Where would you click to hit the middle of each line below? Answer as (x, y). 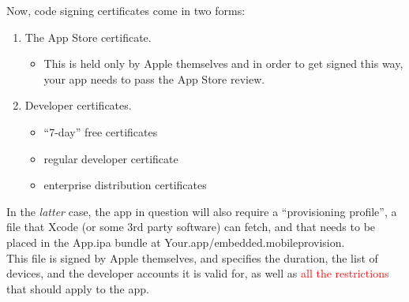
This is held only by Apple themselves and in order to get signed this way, (223, 63)
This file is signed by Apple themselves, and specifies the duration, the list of (192, 257)
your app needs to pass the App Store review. (154, 78)
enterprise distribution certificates (125, 185)
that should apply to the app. (78, 288)
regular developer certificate (111, 158)
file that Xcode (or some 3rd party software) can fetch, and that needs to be (191, 227)
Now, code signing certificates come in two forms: (126, 10)
